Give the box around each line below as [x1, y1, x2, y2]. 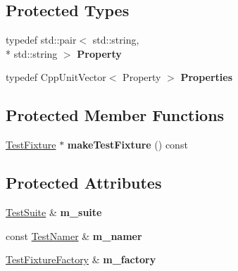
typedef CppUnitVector [6, 70, 106, 84]
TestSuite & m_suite [6, 204, 102, 219]
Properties [180, 70, 233, 84]
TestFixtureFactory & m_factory [6, 252, 156, 267]
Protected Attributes [6, 172, 162, 194]
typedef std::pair [6, 32, 77, 47]
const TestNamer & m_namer [6, 228, 142, 243]
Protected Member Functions [6, 104, 225, 126]
